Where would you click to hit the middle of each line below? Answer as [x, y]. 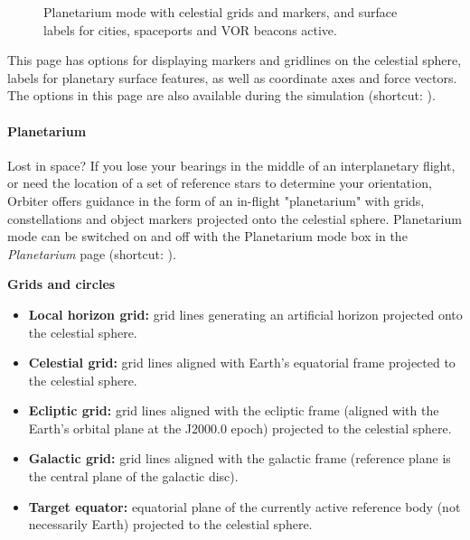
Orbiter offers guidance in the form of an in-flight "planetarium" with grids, [216, 200]
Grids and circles [61, 284]
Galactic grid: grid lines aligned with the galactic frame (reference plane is [240, 458]
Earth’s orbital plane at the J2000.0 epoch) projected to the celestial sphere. [240, 428]
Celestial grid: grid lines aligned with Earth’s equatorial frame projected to [242, 363]
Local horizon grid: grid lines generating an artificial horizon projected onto [245, 314]
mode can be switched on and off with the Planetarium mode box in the [207, 236]
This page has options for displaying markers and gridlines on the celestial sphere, [235, 60]
